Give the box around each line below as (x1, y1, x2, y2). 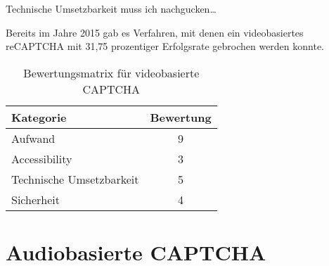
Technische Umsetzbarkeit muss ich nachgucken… (6, 1, 217, 15)
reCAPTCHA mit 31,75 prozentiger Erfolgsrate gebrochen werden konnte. (6, 39, 325, 53)
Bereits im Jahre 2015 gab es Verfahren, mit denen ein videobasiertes (6, 25, 304, 39)
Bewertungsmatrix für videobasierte (23, 64, 200, 81)
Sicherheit (11, 191, 60, 208)
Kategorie (11, 108, 67, 125)
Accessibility (11, 150, 72, 167)
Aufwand (11, 129, 56, 146)
